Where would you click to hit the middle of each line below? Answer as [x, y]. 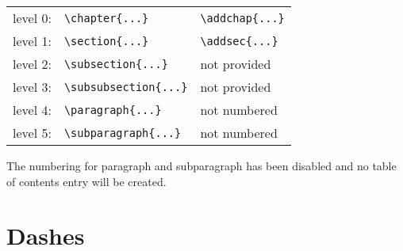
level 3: [32, 87]
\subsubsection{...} [126, 87]
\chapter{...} [106, 18]
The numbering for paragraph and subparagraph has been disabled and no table [201, 165]
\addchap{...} [242, 18]
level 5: [32, 133]
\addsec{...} [239, 41]
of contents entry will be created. [86, 181]
